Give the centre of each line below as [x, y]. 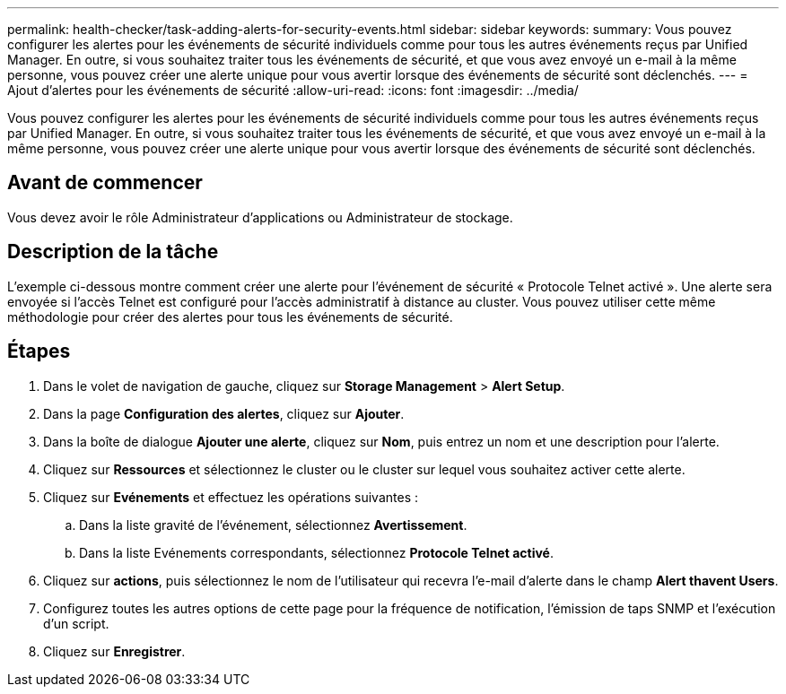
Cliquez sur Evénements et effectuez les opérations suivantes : [231, 497]
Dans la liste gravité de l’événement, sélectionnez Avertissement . [273, 525]
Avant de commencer [105, 183]
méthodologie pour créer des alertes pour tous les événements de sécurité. [230, 317]
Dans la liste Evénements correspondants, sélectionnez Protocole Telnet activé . [316, 552]
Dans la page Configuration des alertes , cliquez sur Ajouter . [224, 413]
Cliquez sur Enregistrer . [114, 651]
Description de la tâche [113, 252]
